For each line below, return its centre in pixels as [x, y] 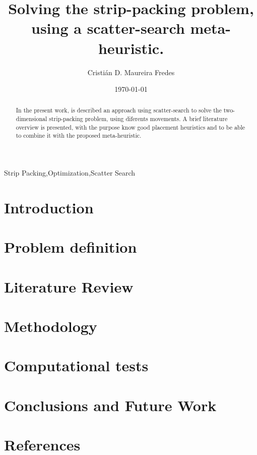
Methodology [51, 326]
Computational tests [76, 365]
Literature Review [69, 286]
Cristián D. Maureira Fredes [131, 72]
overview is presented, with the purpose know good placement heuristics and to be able [131, 127]
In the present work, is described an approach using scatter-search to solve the [119, 110]
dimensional [31, 119]
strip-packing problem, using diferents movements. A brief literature [138, 119]
